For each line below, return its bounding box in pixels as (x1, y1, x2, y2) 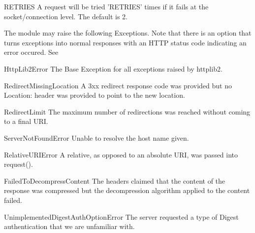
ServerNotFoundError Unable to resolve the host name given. (4, 132, 189, 143)
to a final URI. (4, 116, 48, 126)
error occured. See (4, 47, 59, 57)
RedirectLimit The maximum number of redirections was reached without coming (4, 106, 251, 116)
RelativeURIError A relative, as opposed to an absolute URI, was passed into (4, 149, 238, 159)
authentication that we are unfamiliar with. (4, 221, 135, 232)
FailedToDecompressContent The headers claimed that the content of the (4, 175, 225, 186)
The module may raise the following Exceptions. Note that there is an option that (4, 28, 252, 38)
